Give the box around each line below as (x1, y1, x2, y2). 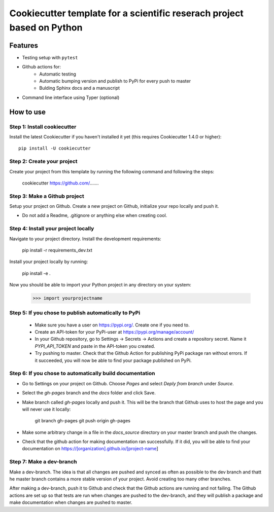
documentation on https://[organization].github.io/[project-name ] (22, 446, 158, 452)
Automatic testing (39, 71, 76, 77)
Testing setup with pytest (22, 54, 78, 60)
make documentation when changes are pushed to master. (9, 499, 132, 505)
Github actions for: (22, 64, 61, 70)
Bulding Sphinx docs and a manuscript (39, 85, 120, 91)
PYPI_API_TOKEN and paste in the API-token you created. (35, 343, 155, 349)
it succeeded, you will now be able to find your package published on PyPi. (35, 357, 192, 363)
